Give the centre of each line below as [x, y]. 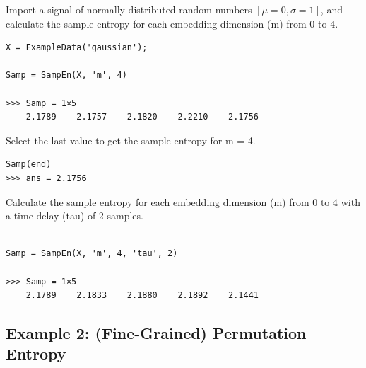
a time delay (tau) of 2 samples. [75, 215]
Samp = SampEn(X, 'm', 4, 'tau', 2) [92, 254]
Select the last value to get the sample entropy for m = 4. [131, 140]
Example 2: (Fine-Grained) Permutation [156, 333]
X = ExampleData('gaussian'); [77, 48]
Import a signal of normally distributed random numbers [129, 9]
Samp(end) [29, 165]
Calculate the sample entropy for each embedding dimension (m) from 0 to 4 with [183, 201]
